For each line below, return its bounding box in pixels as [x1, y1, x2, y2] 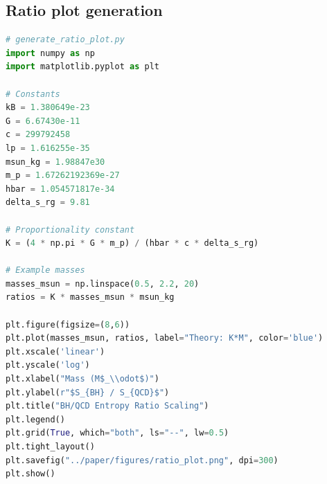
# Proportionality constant [6, 224, 135, 235]
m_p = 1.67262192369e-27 [6, 170, 120, 181]
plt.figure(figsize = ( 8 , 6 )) [6, 319, 130, 330]
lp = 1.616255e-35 [6, 143, 90, 153]
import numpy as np [6, 48, 95, 58]
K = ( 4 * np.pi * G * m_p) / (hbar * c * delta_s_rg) [6, 238, 259, 249]
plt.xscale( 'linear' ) [6, 346, 105, 357]
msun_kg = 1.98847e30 [6, 156, 105, 167]
